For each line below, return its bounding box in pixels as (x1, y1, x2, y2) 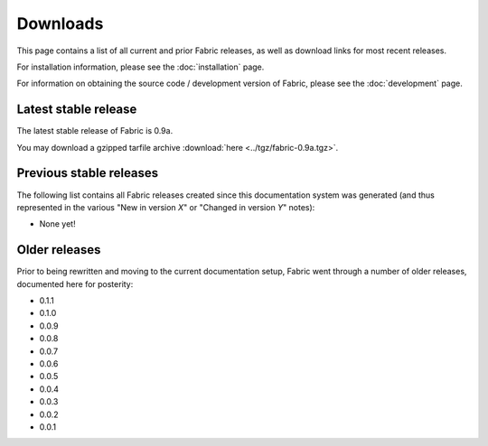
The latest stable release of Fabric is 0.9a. (16, 125, 174, 136)
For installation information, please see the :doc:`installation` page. (16, 61, 265, 72)
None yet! (39, 218, 76, 229)
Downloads (16, 14, 104, 33)
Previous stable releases (16, 165, 159, 181)
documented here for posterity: (16, 278, 134, 289)
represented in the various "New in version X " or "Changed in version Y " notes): (16, 201, 315, 212)
